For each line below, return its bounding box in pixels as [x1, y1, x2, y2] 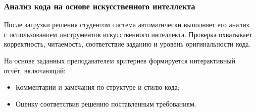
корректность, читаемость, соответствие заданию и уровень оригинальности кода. [4, 39, 251, 49]
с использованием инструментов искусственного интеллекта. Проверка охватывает [4, 29, 252, 39]
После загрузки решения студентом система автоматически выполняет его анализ [4, 19, 249, 30]
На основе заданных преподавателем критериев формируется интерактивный [4, 56, 236, 65]
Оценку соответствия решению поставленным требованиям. [15, 98, 196, 109]
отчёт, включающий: [4, 65, 66, 75]
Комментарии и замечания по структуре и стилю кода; [15, 82, 180, 92]
